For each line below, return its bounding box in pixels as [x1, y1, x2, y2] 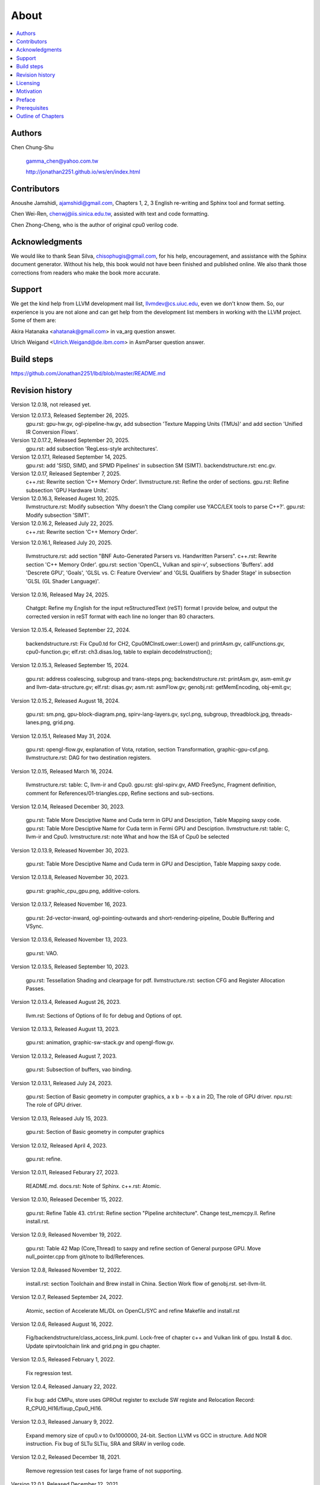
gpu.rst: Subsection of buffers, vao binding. [25, 1066, 133, 1073]
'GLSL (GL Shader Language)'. [25, 577, 100, 584]
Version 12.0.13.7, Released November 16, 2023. [11, 901, 127, 908]
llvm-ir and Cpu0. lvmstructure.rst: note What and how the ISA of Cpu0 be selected [25, 833, 229, 841]
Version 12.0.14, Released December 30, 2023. [11, 803, 124, 810]
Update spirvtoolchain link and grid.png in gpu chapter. [25, 1342, 161, 1350]
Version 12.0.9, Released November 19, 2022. [11, 1231, 122, 1238]
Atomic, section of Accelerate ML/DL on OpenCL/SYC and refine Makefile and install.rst [25, 1307, 240, 1314]
